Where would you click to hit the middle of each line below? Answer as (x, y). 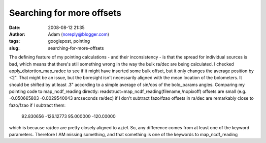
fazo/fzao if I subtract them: (37, 105)
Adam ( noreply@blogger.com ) (79, 34)
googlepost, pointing (69, 41)
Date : (15, 28)
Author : (17, 34)
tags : (15, 41)
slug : (14, 48)
